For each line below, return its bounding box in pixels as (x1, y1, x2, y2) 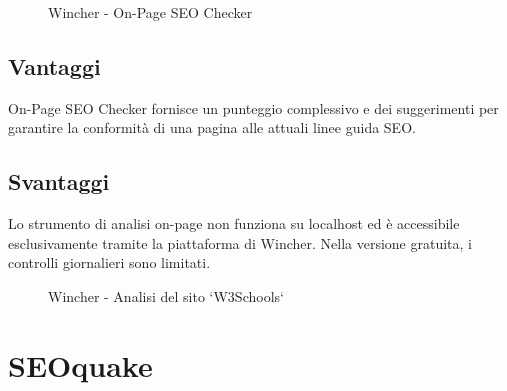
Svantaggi (8, 166, 110, 197)
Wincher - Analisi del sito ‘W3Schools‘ (48, 285, 284, 306)
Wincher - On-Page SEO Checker (48, 2, 253, 22)
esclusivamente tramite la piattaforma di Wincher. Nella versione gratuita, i (8, 232, 472, 253)
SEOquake (8, 344, 153, 385)
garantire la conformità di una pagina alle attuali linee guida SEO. (8, 117, 416, 138)
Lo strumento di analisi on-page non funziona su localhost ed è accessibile (8, 213, 460, 234)
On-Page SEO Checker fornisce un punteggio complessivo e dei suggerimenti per (8, 97, 499, 118)
